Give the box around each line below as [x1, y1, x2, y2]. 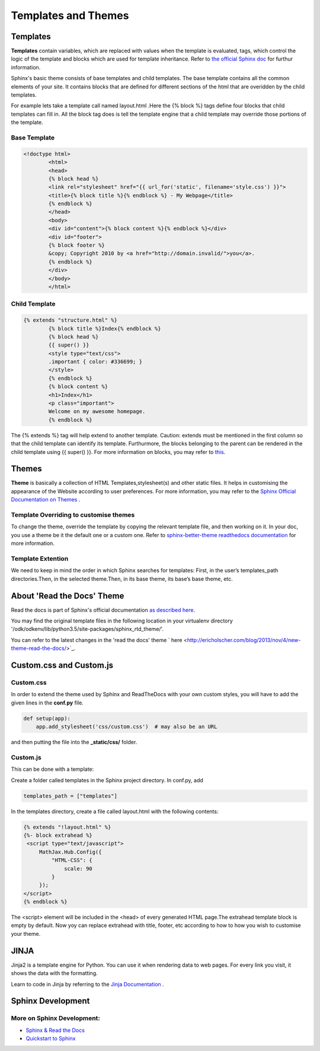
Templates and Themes [11, 9, 129, 22]
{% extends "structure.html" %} [23, 317, 118, 323]
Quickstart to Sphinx [25, 1035, 76, 1042]
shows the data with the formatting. [11, 970, 98, 977]
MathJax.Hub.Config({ [39, 849, 102, 855]
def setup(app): [23, 715, 71, 722]
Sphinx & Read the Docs [25, 1027, 85, 1034]
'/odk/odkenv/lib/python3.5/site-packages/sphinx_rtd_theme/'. [11, 625, 164, 633]
